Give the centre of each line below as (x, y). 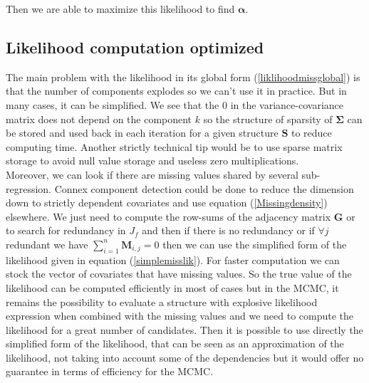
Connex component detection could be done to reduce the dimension (204, 188)
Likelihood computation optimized (135, 47)
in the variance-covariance (287, 104)
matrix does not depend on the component (99, 119)
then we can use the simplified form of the (255, 244)
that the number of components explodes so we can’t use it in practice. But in (176, 91)
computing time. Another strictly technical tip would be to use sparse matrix (174, 146)
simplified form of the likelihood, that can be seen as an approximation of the (175, 343)
